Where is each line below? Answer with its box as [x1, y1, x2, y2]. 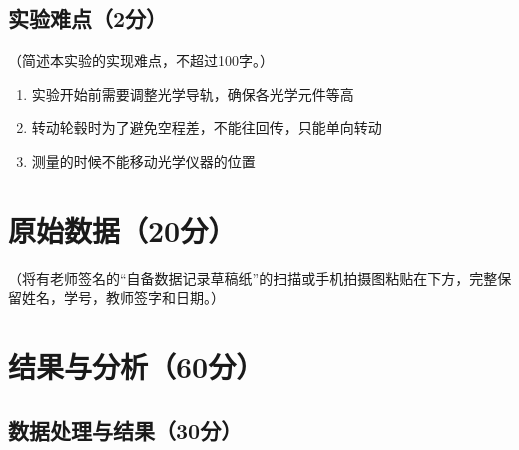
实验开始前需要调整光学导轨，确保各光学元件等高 [31, 83, 354, 104]
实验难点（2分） [8, 3, 168, 34]
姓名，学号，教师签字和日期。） [21, 287, 225, 308]
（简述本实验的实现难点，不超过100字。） [8, 50, 274, 71]
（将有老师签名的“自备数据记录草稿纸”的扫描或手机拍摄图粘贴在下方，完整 [8, 267, 498, 288]
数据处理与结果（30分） [8, 414, 243, 445]
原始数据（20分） [8, 209, 237, 250]
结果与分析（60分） [8, 346, 265, 387]
